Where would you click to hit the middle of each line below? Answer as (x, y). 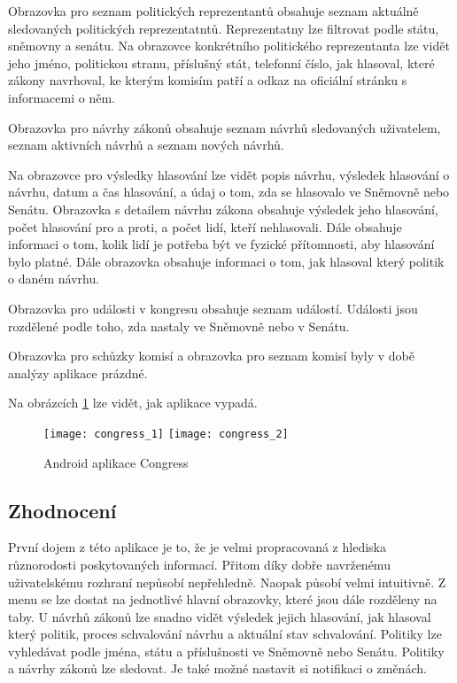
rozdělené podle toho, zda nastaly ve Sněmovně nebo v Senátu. (179, 326)
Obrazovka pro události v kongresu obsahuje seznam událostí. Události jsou (213, 308)
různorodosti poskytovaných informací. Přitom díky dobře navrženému (199, 564)
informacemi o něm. (62, 97)
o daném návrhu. (54, 279)
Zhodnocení (62, 510)
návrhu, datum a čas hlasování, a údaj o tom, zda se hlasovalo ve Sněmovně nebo (229, 192)
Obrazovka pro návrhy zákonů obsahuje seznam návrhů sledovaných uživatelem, (225, 127)
